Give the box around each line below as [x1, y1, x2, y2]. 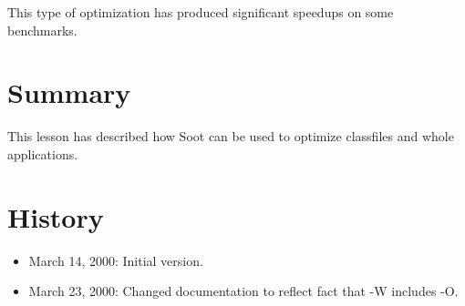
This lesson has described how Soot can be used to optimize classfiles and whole [7, 127, 454, 146]
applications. [7, 144, 78, 163]
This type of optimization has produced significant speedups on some [7, 3, 394, 21]
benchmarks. [7, 20, 77, 39]
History [7, 198, 104, 235]
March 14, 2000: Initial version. [28, 250, 203, 270]
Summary [7, 74, 131, 111]
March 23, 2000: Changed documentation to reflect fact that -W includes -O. [28, 281, 459, 301]
